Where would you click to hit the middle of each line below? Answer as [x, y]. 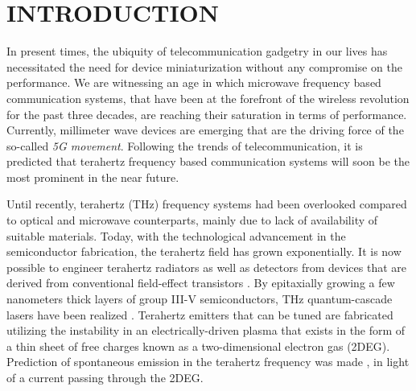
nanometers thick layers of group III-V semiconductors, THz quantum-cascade [200, 299]
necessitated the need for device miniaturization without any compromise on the [204, 66]
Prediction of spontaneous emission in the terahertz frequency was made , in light [208, 362]
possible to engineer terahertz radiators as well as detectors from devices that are [207, 267]
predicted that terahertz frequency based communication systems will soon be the [208, 161]
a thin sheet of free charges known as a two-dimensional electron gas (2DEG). [198, 346]
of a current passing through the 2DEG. [105, 377]
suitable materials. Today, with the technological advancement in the [176, 235]
